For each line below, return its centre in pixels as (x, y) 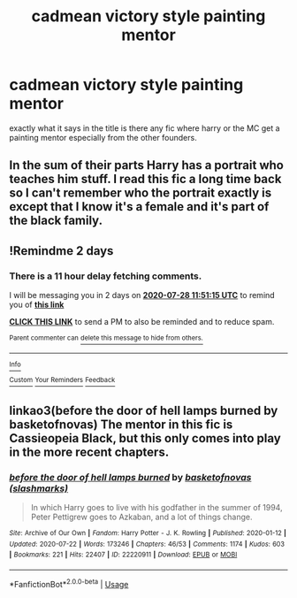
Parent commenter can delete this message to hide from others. (106, 338)
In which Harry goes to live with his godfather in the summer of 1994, (156, 508)
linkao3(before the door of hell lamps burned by (144, 410)
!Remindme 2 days (61, 251)
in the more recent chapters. (89, 452)
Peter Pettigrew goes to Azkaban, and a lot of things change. (142, 517)
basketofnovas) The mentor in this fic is (121, 424)
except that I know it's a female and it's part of (139, 207)
